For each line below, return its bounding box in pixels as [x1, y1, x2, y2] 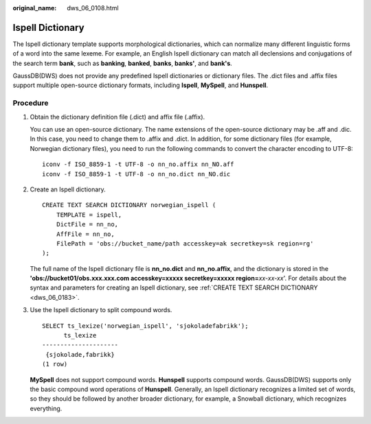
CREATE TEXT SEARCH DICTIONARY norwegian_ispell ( [42, 201, 216, 209]
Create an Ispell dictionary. [30, 185, 106, 193]
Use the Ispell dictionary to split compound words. [30, 306, 172, 314]
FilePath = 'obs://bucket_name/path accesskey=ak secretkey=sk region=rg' [56, 239, 314, 247]
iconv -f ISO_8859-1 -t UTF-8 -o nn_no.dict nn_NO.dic [42, 170, 231, 178]
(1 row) [42, 360, 68, 368]
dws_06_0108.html [67, 4, 120, 12]
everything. [30, 404, 63, 412]
